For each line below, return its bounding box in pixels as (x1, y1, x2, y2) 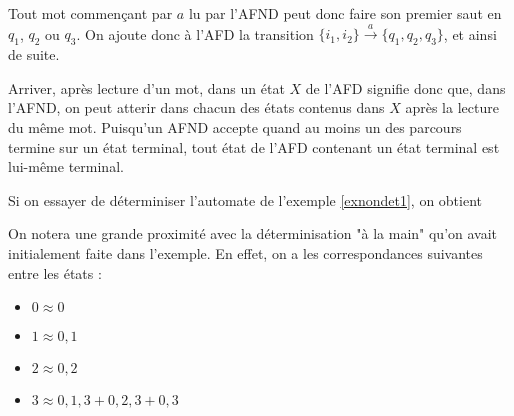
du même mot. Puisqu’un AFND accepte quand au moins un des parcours (8, 116, 462, 137)
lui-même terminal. (8, 156, 124, 177)
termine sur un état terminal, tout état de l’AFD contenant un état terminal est (8, 136, 500, 157)
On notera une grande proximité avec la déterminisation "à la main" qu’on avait (8, 223, 498, 244)
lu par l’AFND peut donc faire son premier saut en (188, 3, 502, 23)
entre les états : (8, 262, 102, 283)
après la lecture (405, 97, 499, 118)
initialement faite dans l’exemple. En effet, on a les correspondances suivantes (8, 242, 483, 263)
